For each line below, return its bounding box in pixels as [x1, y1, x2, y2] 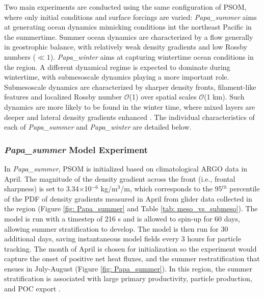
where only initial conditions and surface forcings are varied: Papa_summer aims [4, 11, 257, 22]
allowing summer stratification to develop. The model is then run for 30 [4, 223, 228, 234]
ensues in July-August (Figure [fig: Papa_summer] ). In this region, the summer [4, 263, 252, 274]
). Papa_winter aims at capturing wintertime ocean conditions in [50, 51, 254, 62]
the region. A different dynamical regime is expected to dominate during [4, 61, 230, 72]
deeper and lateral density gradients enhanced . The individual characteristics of [4, 111, 255, 122]
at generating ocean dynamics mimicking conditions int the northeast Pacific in [4, 21, 252, 32]
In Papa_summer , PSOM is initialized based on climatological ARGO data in [4, 163, 248, 174]
